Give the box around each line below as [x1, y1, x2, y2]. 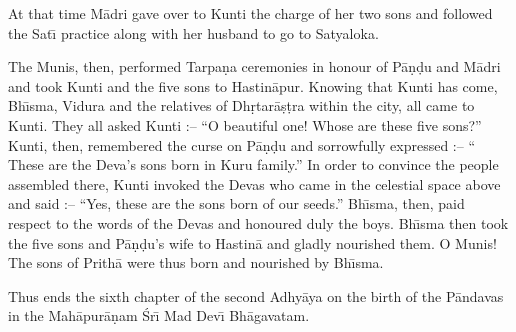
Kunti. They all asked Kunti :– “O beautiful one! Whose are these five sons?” [8, 114, 482, 135]
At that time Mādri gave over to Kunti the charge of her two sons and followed [8, 3, 493, 23]
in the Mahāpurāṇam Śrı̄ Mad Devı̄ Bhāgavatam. [8, 305, 310, 326]
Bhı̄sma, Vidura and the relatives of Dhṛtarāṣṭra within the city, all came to [8, 95, 475, 116]
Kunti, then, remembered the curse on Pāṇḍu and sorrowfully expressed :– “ [8, 134, 476, 155]
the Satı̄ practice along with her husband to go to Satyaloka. [8, 22, 379, 43]
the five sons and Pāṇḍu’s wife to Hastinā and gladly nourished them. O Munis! [8, 232, 497, 253]
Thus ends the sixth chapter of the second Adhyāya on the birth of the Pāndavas [8, 285, 504, 306]
